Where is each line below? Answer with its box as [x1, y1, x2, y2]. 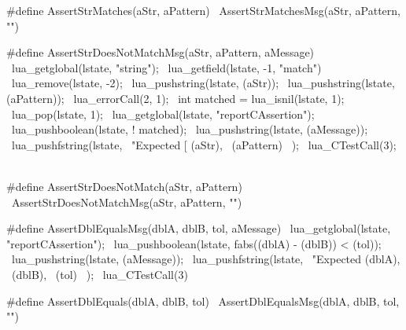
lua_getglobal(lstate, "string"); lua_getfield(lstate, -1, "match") [11, 59, 322, 75]
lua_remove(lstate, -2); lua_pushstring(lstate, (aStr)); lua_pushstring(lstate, [11, 75, 395, 91]
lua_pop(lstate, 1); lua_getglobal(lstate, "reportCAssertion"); [11, 105, 315, 122]
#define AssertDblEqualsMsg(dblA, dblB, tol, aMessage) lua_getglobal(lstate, [6, 220, 391, 236]
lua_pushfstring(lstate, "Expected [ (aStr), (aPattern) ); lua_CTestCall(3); [11, 136, 397, 152]
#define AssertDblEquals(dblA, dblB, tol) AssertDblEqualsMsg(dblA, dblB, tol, [6, 292, 400, 309]
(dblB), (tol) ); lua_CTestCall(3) [11, 266, 188, 282]
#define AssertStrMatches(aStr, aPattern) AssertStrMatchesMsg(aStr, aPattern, [6, 2, 400, 18]
